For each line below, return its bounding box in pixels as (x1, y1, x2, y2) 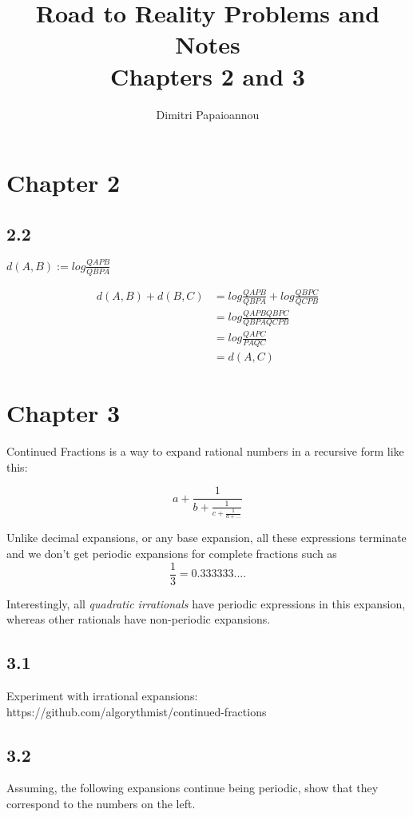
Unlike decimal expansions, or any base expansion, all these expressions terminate (6, 529, 407, 546)
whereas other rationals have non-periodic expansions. (6, 611, 271, 628)
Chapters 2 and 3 (110, 59, 305, 92)
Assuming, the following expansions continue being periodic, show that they (6, 779, 379, 796)
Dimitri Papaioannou (156, 106, 260, 122)
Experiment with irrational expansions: (6, 687, 198, 704)
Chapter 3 (6, 397, 121, 429)
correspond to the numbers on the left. (6, 795, 196, 812)
